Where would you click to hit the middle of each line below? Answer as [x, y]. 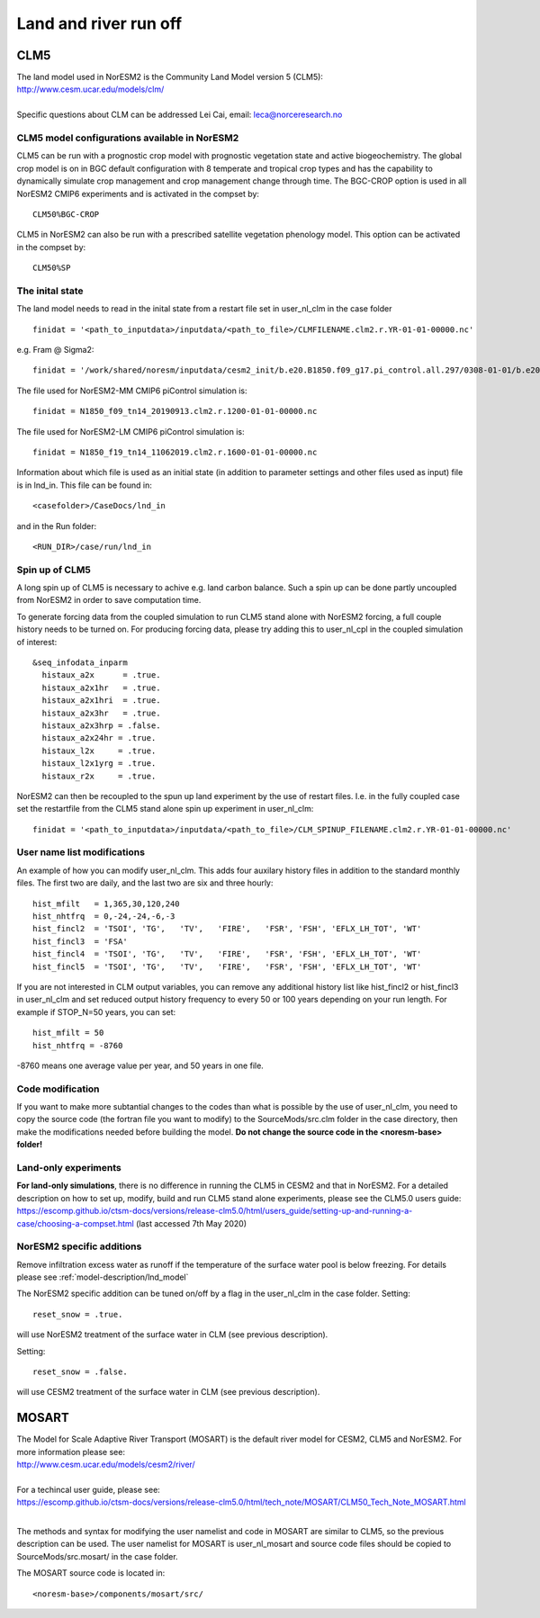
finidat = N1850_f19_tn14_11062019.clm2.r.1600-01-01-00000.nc [175, 452]
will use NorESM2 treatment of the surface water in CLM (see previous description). [172, 1335]
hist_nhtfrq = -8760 [78, 1045]
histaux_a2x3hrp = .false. [101, 725]
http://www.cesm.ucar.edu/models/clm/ [90, 89]
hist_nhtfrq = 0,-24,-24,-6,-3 [104, 917]
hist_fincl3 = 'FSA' [80, 941]
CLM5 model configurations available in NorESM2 [128, 138]
